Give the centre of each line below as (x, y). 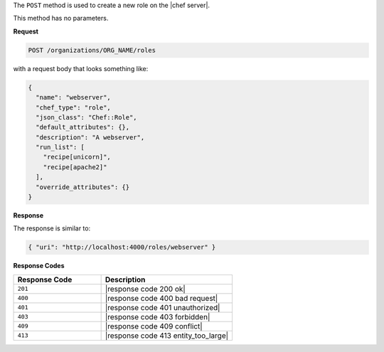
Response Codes (39, 266)
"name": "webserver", (74, 97)
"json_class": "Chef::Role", (87, 117)
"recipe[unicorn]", (77, 157)
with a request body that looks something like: (81, 68)
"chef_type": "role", (74, 107)
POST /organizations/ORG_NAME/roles (92, 50)
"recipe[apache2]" (75, 167)
